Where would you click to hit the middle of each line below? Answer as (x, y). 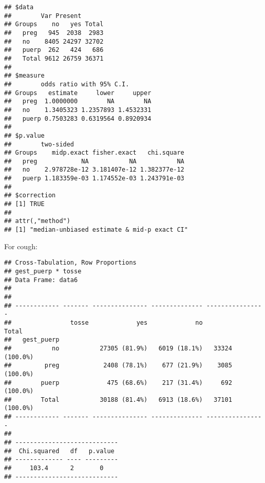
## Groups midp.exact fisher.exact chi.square (94, 153)
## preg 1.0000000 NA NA (78, 101)
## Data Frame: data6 (41, 280)
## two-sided (39, 144)
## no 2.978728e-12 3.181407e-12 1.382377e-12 (94, 170)
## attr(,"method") (37, 221)
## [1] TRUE (24, 204)
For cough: (21, 246)
